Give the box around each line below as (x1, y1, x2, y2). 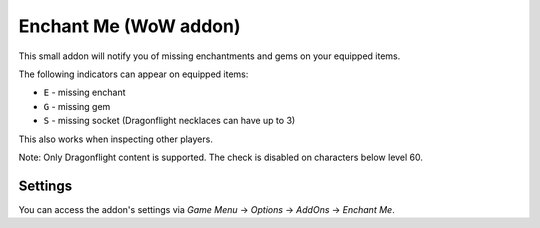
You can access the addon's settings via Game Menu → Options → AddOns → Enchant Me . (18, 203, 395, 215)
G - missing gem (43, 100, 111, 112)
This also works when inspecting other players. (18, 133, 214, 145)
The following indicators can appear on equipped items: (18, 68, 249, 80)
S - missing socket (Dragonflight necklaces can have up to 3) (43, 115, 296, 127)
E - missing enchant (43, 86, 126, 99)
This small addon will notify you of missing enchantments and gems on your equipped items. (18, 50, 401, 62)
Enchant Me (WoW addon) (18, 15, 241, 37)
